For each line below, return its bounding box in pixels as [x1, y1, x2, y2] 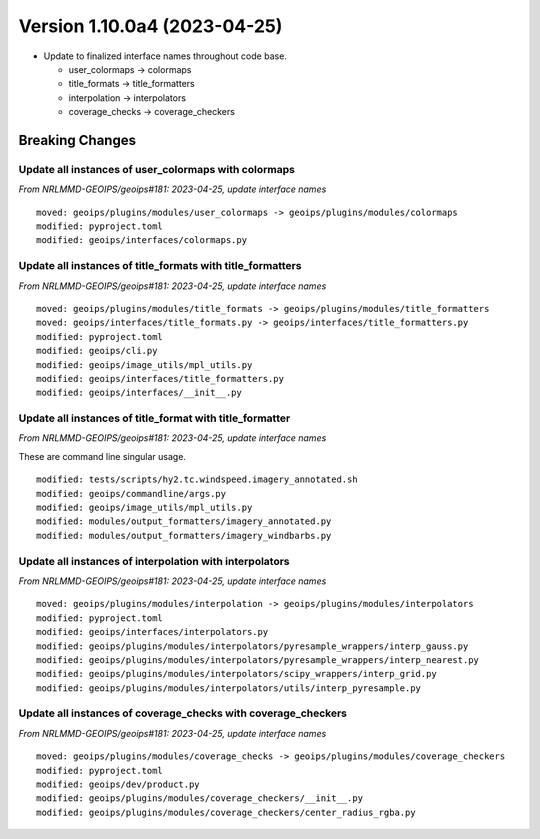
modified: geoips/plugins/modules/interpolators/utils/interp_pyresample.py [36, 682, 422, 694]
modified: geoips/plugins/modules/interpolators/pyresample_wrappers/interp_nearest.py [36, 654, 480, 665]
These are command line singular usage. [18, 450, 187, 462]
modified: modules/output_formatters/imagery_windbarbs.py [36, 530, 332, 541]
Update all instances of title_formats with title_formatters [18, 259, 302, 273]
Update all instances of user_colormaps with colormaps [18, 162, 295, 176]
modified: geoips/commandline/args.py [36, 488, 227, 499]
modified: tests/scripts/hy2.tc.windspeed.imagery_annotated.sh [36, 474, 359, 485]
